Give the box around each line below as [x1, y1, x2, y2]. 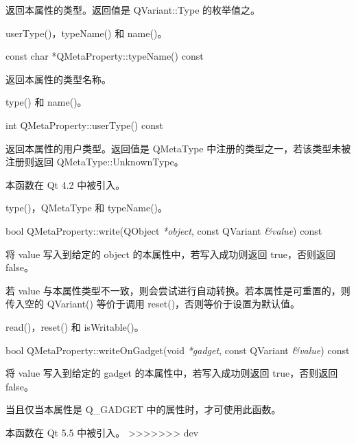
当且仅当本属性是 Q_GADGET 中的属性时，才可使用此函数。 [5, 402, 281, 417]
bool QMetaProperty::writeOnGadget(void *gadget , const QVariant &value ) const [5, 342, 350, 357]
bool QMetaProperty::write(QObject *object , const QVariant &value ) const [5, 223, 322, 237]
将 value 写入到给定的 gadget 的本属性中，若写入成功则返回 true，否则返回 [5, 366, 338, 380]
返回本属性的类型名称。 [5, 71, 111, 86]
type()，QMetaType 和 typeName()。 [5, 200, 168, 215]
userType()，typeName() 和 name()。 [5, 25, 167, 40]
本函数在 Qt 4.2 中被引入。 [5, 177, 126, 191]
